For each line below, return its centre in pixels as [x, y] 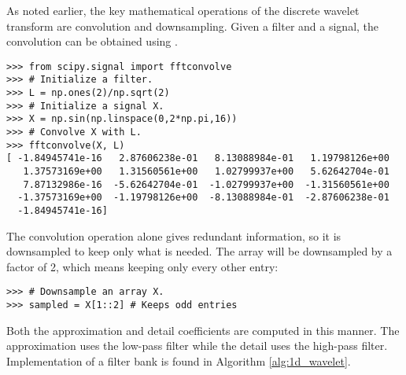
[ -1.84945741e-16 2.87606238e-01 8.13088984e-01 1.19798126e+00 [198, 158]
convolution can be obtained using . [92, 41]
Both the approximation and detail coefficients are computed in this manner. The [203, 330]
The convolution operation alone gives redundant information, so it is [174, 235]
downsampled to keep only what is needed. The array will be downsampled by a [199, 251]
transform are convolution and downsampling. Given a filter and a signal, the [193, 26]
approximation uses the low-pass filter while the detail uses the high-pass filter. [197, 346]
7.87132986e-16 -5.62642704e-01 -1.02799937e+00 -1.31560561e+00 [206, 184]
